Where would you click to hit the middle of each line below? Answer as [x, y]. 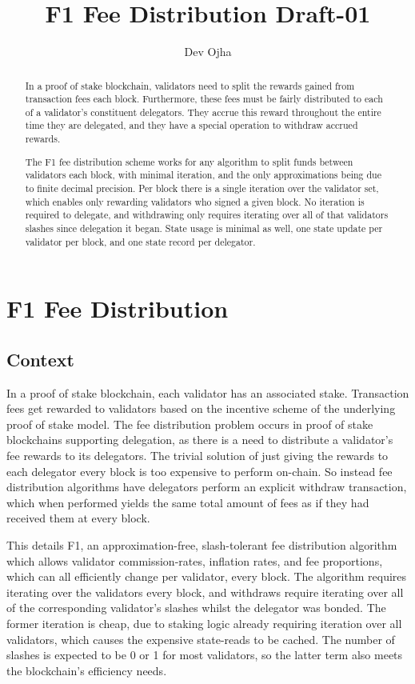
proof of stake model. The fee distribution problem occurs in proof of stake [190, 424]
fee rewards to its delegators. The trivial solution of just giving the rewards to [198, 456]
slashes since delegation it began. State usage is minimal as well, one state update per [204, 228]
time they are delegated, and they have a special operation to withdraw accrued [192, 125]
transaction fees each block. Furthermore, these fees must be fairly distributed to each [204, 99]
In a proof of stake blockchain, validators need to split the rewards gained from [190, 85]
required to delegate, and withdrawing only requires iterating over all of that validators [207, 215]
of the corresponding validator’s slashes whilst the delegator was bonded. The [196, 608]
